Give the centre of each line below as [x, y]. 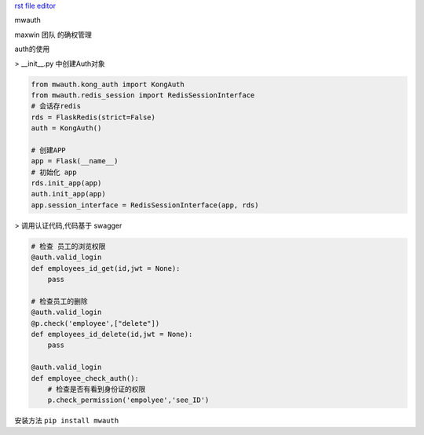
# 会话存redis [56, 106]
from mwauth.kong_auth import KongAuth [108, 84]
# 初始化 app [54, 172]
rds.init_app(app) [66, 183]
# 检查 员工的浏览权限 [68, 246]
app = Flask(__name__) [75, 161]
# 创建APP [48, 150]
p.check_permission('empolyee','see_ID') [128, 400]
